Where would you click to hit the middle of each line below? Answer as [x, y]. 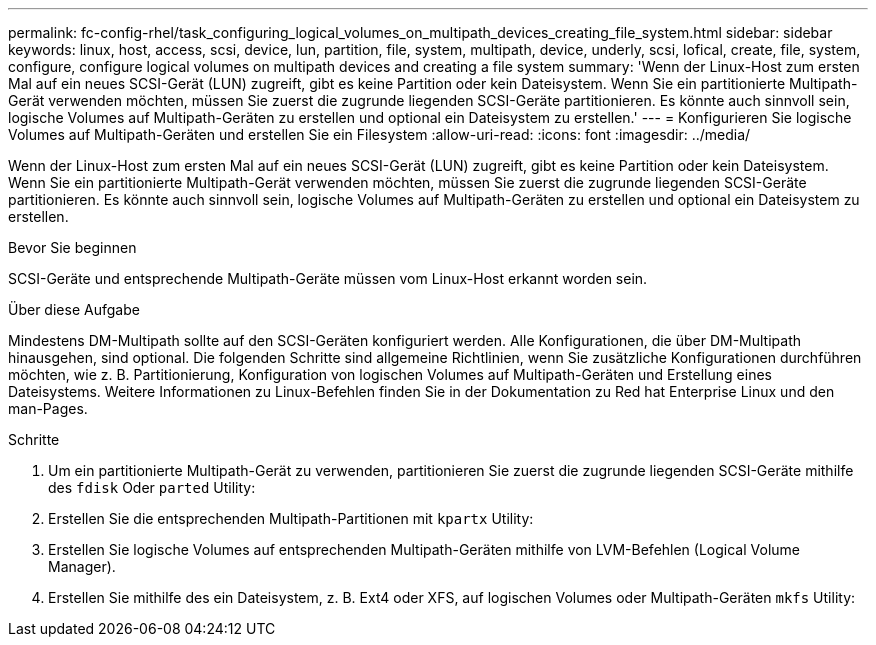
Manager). [82, 566]
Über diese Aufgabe [74, 309]
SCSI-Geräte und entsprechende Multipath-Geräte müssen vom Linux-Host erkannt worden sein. [328, 278]
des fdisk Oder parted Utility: [152, 487]
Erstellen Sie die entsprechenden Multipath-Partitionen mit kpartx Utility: [291, 518]
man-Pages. [48, 408]
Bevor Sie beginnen [72, 247]
